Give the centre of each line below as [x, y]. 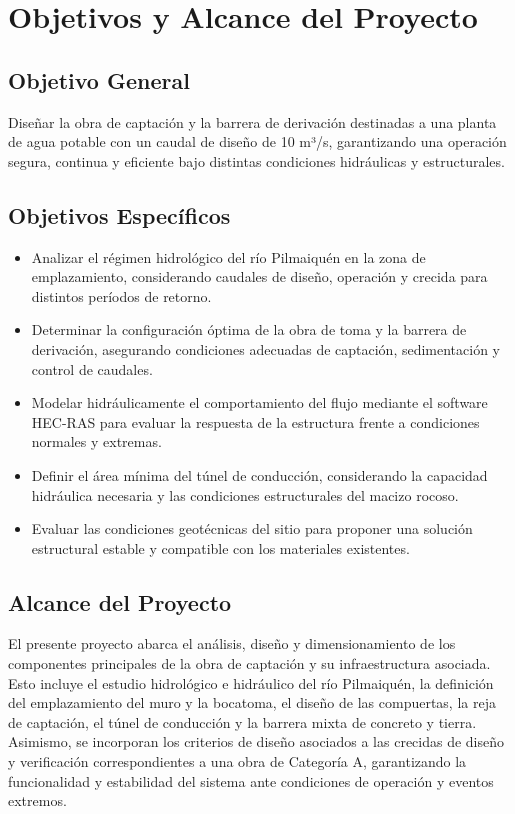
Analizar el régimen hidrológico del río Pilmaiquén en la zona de [228, 256]
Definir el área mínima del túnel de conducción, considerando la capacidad [259, 474]
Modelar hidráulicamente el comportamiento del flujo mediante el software [259, 402]
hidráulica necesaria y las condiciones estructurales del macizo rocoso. [245, 494]
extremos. [37, 800]
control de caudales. [92, 368]
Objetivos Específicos [119, 214]
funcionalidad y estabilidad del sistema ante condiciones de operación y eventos [251, 780]
